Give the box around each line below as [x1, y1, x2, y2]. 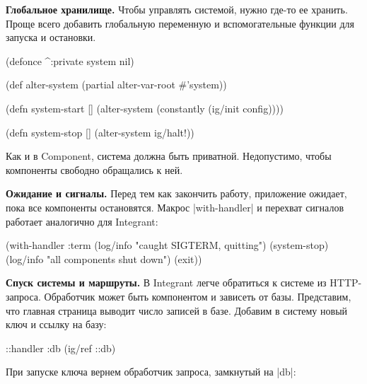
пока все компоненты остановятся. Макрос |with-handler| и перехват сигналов [6, 199, 344, 214]
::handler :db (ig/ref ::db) [6, 340, 116, 355]
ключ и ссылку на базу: [6, 317, 107, 332]
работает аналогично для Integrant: [6, 214, 158, 228]
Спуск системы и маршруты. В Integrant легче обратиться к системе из [6, 275, 327, 290]
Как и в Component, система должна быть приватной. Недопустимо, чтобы [6, 149, 332, 163]
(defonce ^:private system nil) [6, 53, 134, 68]
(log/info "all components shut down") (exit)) [6, 251, 202, 266]
